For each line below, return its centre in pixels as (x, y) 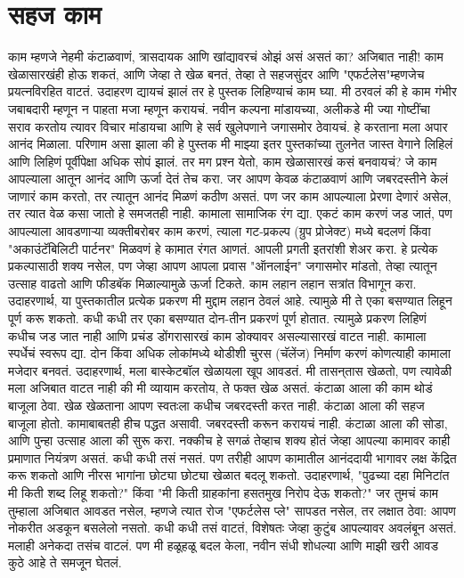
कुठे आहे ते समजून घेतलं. (65, 562)
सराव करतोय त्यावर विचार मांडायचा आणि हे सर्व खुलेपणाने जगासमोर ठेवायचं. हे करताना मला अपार (228, 126)
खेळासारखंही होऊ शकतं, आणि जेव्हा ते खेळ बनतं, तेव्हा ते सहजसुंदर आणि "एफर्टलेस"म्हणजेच (216, 73)
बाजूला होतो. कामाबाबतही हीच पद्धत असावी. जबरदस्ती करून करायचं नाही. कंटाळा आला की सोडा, (228, 423)
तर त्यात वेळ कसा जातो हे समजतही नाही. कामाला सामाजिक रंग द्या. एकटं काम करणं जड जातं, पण (230, 213)
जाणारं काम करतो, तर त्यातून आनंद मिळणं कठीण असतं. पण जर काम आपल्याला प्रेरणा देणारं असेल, (230, 195)
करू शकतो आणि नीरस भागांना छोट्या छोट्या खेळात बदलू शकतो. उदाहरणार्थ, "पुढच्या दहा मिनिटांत (229, 475)
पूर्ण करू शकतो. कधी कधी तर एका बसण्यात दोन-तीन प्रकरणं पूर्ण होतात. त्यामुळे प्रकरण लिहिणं (217, 318)
